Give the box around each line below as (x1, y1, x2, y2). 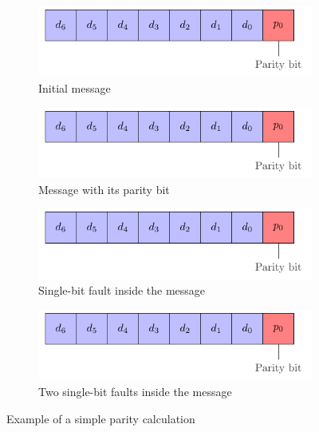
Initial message (38, 80, 111, 97)
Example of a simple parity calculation (6, 410, 195, 426)
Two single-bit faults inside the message (38, 383, 232, 400)
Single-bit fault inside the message (38, 282, 206, 299)
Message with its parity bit (38, 180, 170, 197)
